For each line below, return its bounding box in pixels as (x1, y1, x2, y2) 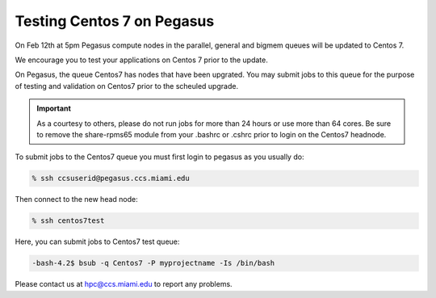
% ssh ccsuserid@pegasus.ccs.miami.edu (31, 174, 190, 183)
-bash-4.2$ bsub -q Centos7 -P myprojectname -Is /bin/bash (31, 258, 275, 268)
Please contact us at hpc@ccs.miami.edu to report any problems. (15, 279, 233, 289)
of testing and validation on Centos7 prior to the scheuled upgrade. (15, 81, 238, 90)
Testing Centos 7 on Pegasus (15, 12, 215, 30)
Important (36, 103, 72, 113)
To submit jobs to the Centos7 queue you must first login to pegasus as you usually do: (15, 152, 304, 162)
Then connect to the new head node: (15, 195, 138, 204)
